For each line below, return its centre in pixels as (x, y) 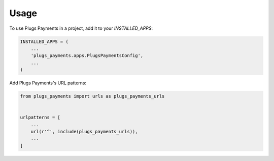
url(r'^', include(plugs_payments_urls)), (84, 132)
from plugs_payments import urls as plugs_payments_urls (92, 96)
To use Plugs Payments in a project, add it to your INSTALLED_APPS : (81, 28)
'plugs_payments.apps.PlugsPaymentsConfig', (87, 56)
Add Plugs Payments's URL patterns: (48, 83)
